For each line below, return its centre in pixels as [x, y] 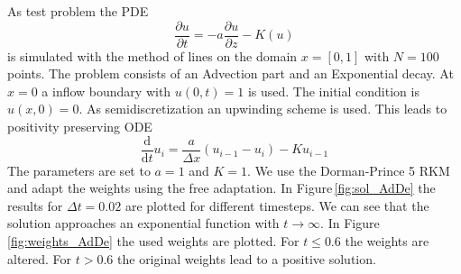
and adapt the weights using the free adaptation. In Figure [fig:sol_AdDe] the [221, 188]
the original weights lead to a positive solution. [247, 258]
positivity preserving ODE [80, 127]
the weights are [387, 241]
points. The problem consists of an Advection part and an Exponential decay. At [230, 73]
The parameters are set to [79, 170]
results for [35, 205]
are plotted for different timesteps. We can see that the [277, 205]
